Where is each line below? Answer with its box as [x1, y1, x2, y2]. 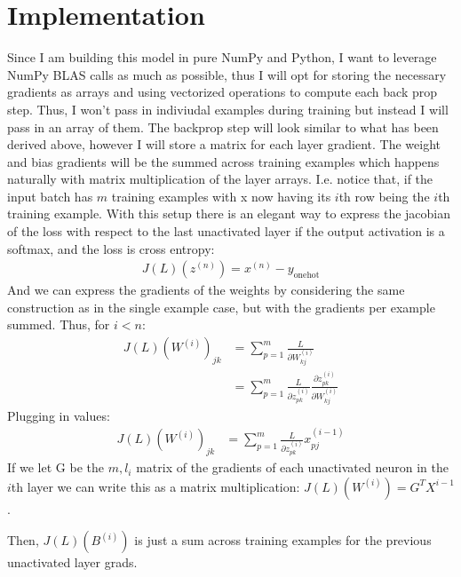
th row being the [338, 186, 430, 205]
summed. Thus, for [7, 315, 110, 334]
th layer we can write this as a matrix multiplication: [11, 477, 300, 495]
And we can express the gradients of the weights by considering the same [7, 281, 405, 299]
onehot [293, 271, 320, 281]
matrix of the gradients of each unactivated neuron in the [136, 458, 449, 477]
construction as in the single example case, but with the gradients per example [7, 297, 435, 316]
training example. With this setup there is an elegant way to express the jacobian [7, 204, 451, 223]
